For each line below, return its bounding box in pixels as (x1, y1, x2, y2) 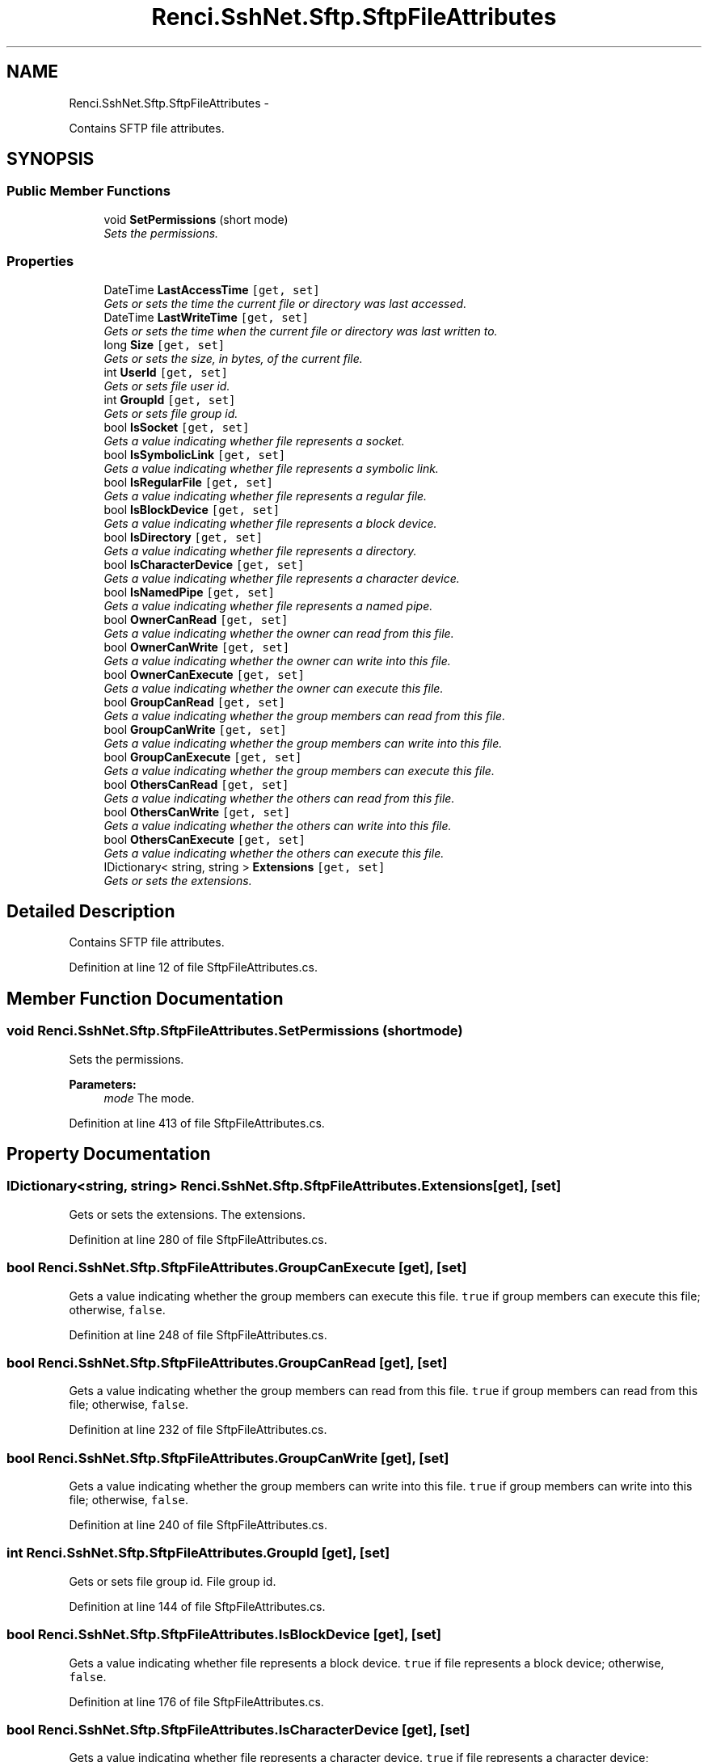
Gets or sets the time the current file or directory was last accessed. (103, 296, 467, 310)
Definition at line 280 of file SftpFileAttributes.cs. (69, 1232, 327, 1246)
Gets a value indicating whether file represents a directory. (103, 543, 417, 558)
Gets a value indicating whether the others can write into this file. (103, 818, 452, 833)
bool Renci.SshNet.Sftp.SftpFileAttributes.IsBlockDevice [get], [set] (6, 1626, 442, 1643)
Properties (6, 253, 74, 270)
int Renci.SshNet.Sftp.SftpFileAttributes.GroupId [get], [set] (6, 1545, 390, 1562)
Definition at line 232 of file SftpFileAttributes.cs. (69, 1423, 327, 1437)
